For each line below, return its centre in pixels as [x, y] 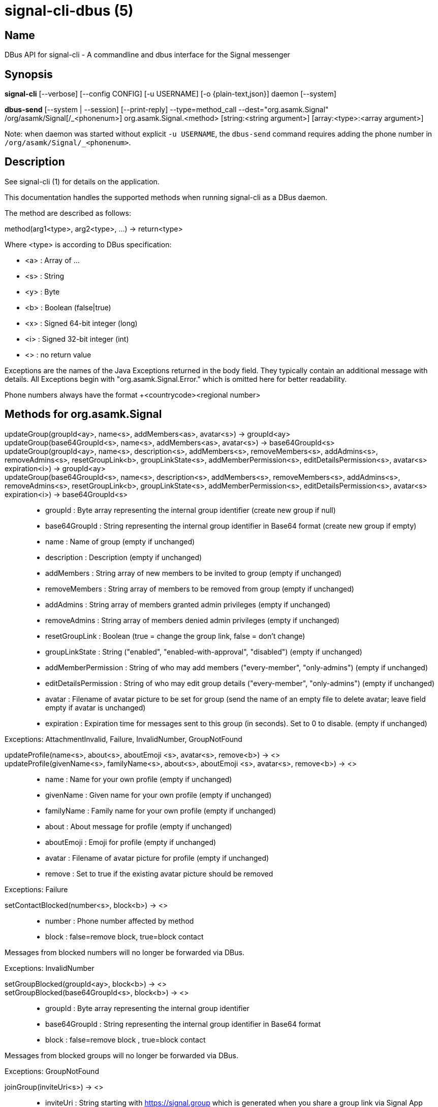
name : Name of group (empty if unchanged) [120, 541]
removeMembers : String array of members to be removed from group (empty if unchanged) [200, 589]
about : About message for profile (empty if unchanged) [139, 826]
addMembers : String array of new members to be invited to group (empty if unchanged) [194, 573]
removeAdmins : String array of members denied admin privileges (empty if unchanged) [193, 620]
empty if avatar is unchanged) [96, 707]
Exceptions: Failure [36, 889]
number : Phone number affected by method [120, 921]
